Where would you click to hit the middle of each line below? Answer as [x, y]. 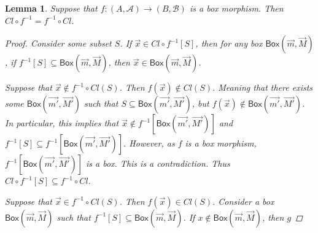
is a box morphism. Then [236, 8]
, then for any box [229, 43]
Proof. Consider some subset [58, 43]
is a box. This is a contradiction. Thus [158, 163]
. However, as [149, 143]
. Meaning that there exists [263, 87]
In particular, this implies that [62, 123]
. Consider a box [243, 201]
